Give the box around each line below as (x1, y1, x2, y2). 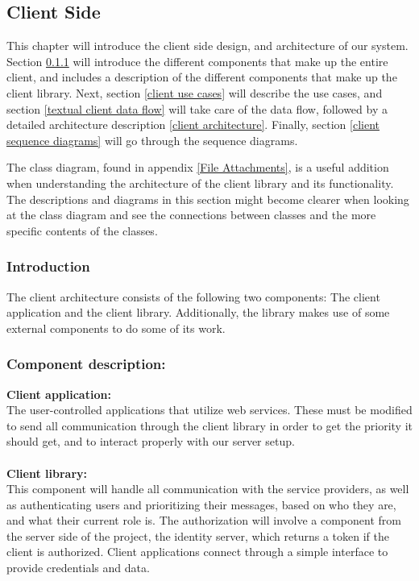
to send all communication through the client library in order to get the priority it (6, 417, 413, 434)
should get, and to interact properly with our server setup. (6, 433, 295, 450)
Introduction (6, 256, 90, 276)
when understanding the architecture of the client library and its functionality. (6, 174, 394, 191)
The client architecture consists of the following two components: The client (6, 288, 380, 305)
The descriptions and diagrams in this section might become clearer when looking (6, 190, 409, 207)
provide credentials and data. (6, 559, 150, 576)
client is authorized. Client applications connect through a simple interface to (6, 543, 388, 560)
